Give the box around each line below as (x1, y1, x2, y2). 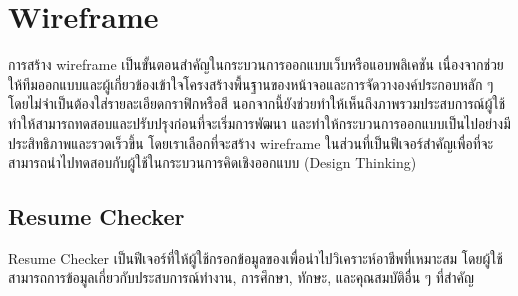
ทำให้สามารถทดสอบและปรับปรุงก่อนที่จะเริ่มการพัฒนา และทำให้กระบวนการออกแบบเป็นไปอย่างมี (8, 112, 511, 133)
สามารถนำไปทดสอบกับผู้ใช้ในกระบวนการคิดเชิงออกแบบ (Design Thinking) (8, 152, 417, 173)
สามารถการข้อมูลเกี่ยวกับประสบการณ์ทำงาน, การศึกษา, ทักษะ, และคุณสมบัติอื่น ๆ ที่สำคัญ (8, 267, 475, 288)
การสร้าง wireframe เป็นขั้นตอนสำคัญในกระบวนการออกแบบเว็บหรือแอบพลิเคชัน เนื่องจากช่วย (8, 54, 504, 75)
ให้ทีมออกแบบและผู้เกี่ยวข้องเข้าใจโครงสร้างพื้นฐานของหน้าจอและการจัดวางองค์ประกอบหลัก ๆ (8, 73, 494, 94)
